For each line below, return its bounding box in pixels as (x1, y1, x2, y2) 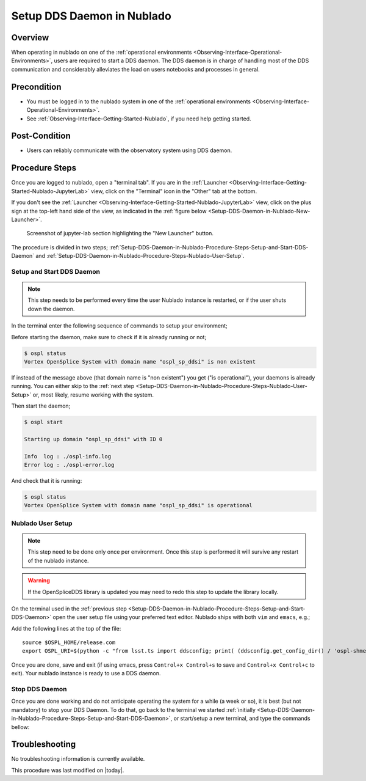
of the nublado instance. (27, 557, 89, 564)
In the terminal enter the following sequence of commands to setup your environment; (11, 322, 228, 329)
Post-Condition (11, 131, 71, 141)
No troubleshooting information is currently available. (11, 755, 145, 763)
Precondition (11, 81, 62, 92)
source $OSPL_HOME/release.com (22, 639, 116, 646)
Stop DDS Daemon (11, 685, 67, 694)
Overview (11, 32, 49, 43)
